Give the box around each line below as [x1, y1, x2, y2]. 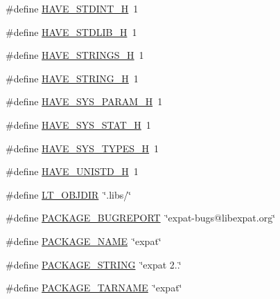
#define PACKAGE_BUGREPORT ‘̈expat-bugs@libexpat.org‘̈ [6, 210, 276, 225]
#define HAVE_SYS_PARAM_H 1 [6, 94, 163, 109]
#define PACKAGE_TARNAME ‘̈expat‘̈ [6, 280, 182, 295]
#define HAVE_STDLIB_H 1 [6, 24, 137, 39]
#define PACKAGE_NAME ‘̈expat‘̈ [6, 233, 161, 248]
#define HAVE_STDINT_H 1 [6, 1, 139, 15]
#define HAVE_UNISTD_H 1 [6, 164, 139, 179]
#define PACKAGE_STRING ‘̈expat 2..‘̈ [6, 257, 182, 271]
